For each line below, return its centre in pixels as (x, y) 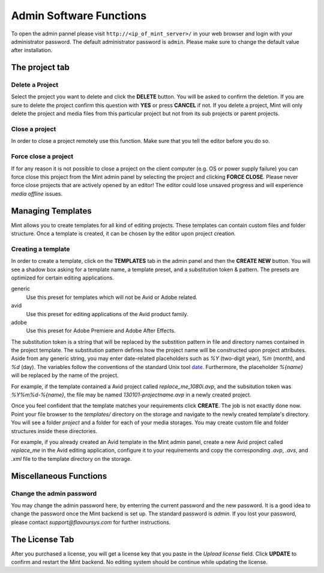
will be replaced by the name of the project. (65, 376)
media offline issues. (37, 193)
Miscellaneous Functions (59, 476)
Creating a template (40, 249)
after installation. (32, 50)
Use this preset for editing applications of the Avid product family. (107, 314)
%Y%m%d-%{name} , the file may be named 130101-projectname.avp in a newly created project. (131, 395)
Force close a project (42, 157)
